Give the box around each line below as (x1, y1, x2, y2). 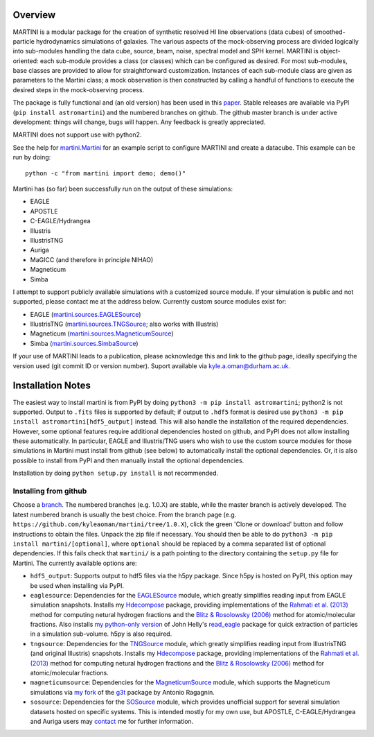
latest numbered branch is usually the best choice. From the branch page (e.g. (12, 510, 237, 519)
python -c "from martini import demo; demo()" (25, 169, 186, 177)
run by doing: (12, 153, 51, 162)
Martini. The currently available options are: (12, 559, 138, 567)
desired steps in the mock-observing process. (12, 85, 145, 94)
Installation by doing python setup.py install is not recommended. (12, 469, 219, 478)
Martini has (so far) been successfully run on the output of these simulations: (12, 184, 233, 193)
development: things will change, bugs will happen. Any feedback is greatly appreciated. (12, 118, 266, 126)
